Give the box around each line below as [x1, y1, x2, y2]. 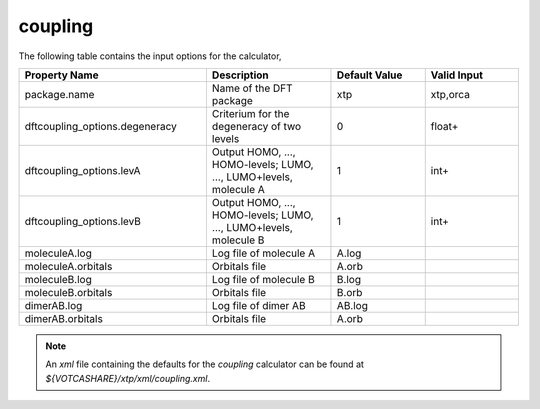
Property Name [24, 68, 99, 82]
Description [211, 68, 269, 82]
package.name [24, 87, 95, 101]
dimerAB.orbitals [24, 311, 104, 325]
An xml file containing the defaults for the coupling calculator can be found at [45, 358, 365, 370]
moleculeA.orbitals [24, 259, 113, 273]
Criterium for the [211, 106, 290, 120]
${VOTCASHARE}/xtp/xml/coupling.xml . [45, 372, 210, 384]
